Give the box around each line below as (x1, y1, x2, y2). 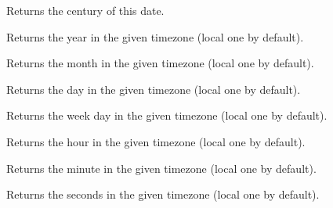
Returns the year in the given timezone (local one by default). (6, 28, 304, 45)
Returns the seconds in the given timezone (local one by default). (6, 186, 320, 203)
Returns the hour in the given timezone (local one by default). (6, 133, 306, 149)
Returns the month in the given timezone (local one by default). (6, 55, 314, 71)
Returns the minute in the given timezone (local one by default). (6, 160, 317, 176)
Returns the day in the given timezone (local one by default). (6, 81, 301, 97)
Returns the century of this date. (6, 2, 165, 18)
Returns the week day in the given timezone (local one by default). (6, 107, 328, 124)
